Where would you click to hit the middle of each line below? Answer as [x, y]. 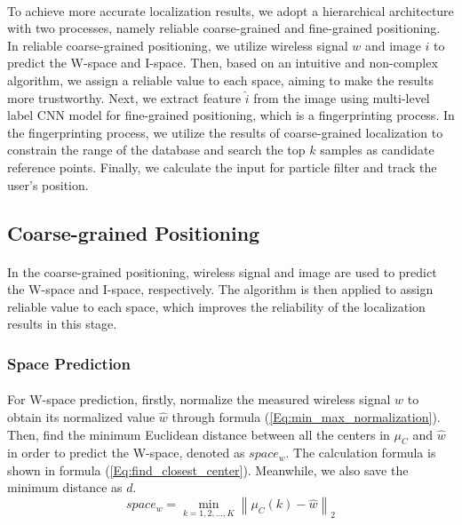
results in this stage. [62, 324]
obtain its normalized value [81, 416]
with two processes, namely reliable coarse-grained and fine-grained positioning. [224, 28]
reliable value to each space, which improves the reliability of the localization [216, 306]
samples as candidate [377, 150]
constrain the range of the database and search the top [156, 150]
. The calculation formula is [361, 453]
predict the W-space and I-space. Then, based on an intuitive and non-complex [223, 63]
